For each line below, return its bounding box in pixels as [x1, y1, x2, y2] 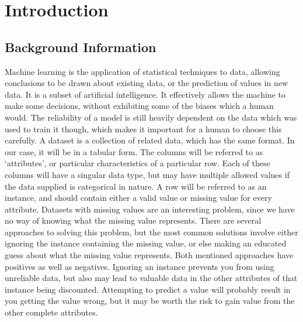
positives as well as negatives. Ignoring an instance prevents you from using [5, 260, 274, 272]
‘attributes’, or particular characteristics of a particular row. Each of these [5, 157, 270, 169]
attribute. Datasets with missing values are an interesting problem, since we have [5, 203, 295, 215]
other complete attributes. [5, 306, 98, 318]
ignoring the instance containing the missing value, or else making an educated [5, 237, 287, 249]
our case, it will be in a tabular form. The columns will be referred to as [5, 145, 263, 157]
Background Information [5, 37, 156, 56]
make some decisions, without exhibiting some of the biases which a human [5, 100, 274, 112]
